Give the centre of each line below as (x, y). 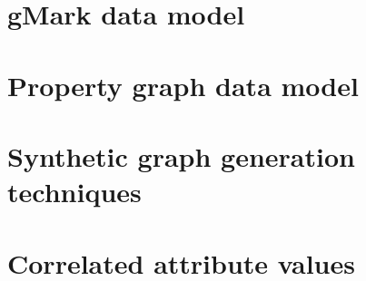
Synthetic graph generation (181, 155)
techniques (74, 192)
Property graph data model (183, 85)
